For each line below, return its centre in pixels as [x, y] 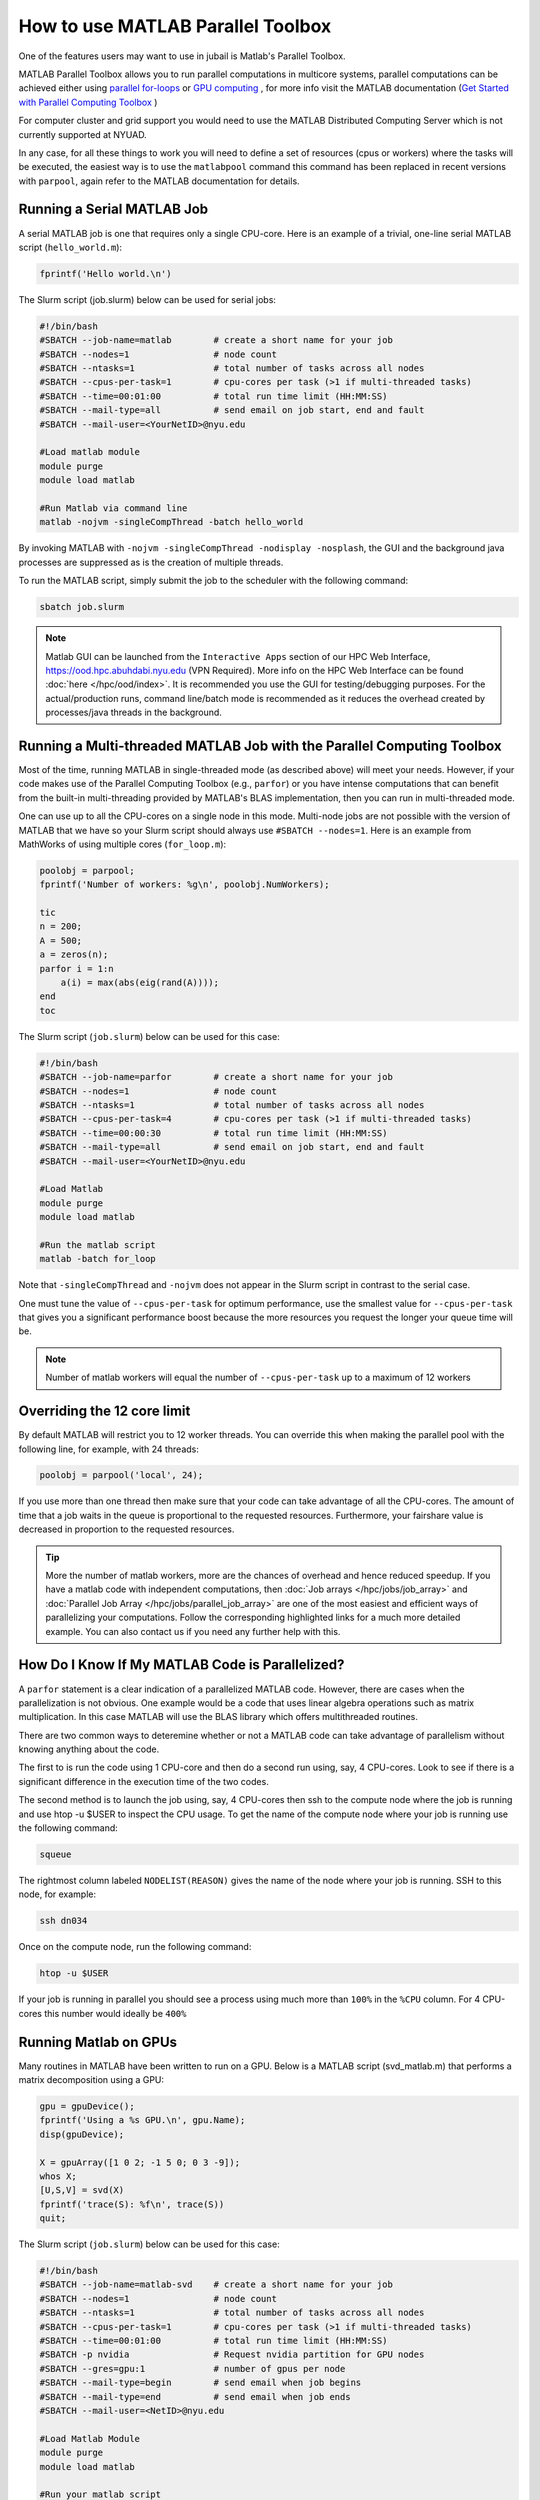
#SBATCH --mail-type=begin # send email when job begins [200, 2383]
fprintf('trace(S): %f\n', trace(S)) [132, 2204]
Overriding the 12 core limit [104, 1411]
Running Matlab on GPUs [98, 2041]
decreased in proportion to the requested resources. [126, 1529]
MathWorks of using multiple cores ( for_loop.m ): [122, 844]
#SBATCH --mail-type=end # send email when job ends [195, 2396]
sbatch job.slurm [82, 607]
